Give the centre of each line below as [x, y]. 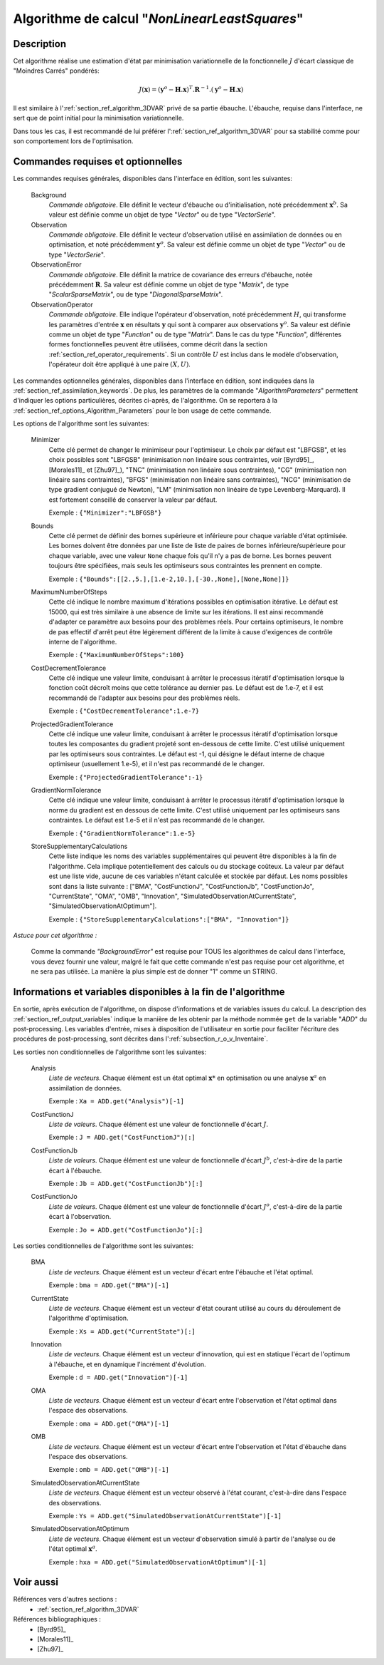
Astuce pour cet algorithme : [55, 935]
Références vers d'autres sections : [65, 1599]
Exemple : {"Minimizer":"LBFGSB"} [105, 512]
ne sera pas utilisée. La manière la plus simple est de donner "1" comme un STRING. [154, 971]
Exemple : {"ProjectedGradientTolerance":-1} [126, 777]
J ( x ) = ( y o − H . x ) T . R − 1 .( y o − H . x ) [191, 89]
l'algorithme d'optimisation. [89, 1318]
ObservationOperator [62, 304]
